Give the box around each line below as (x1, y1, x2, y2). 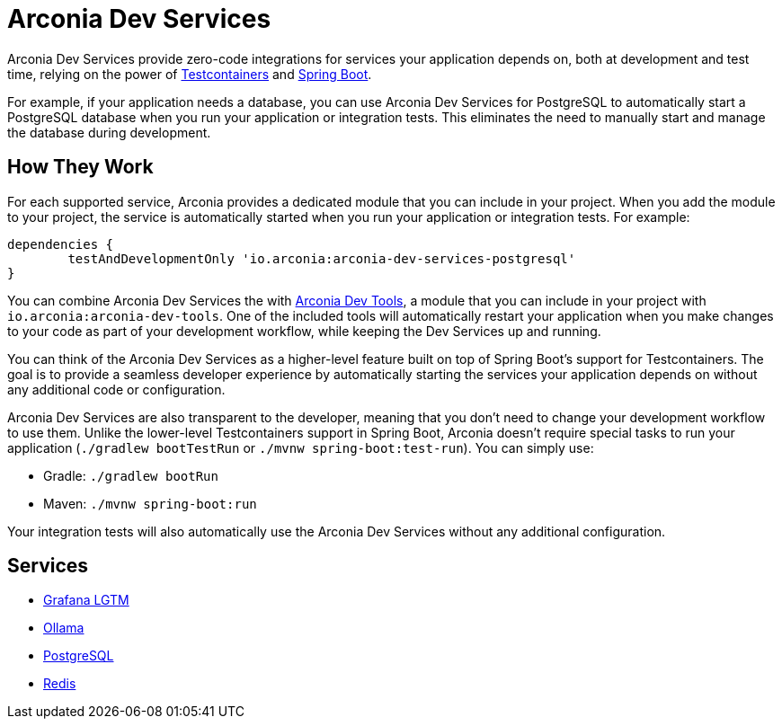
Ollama (43, 620, 84, 636)
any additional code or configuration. (7, 381, 226, 397)
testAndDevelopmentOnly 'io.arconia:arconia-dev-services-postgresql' (67, 251, 576, 266)
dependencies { (7, 236, 114, 252)
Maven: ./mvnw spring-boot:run (43, 495, 257, 511)
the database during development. (7, 124, 211, 140)
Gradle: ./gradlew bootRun (43, 467, 218, 483)
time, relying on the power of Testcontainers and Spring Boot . (7, 66, 372, 82)
